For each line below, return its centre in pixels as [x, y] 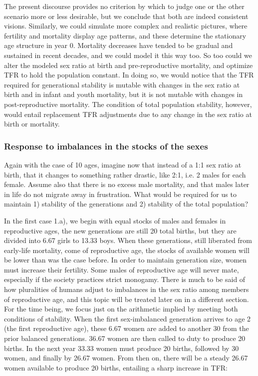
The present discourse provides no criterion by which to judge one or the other [124, 6]
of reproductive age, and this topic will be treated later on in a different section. [127, 299]
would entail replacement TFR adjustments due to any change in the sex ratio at [128, 114]
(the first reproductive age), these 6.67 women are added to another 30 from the [127, 328]
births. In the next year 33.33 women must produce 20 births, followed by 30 [122, 348]
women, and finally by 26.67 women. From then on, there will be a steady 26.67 [126, 358]
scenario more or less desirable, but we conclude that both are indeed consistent [126, 16]
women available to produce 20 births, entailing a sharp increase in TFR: [116, 367]
